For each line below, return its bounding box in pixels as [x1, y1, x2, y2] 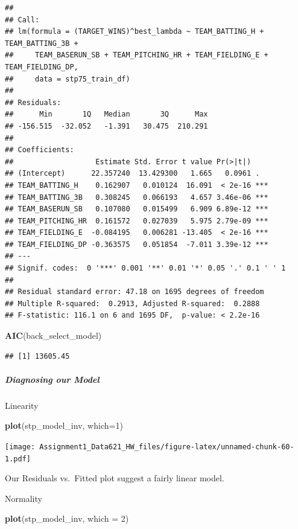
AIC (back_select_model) [5, 329, 102, 342]
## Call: [5, 15, 40, 24]
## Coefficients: [5, 146, 74, 155]
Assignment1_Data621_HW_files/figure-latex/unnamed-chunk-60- [39, 442, 294, 451]
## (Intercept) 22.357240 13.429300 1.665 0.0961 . [5, 169, 260, 178]
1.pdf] [5, 454, 31, 463]
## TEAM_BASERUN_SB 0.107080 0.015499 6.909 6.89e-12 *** [5, 205, 268, 214]
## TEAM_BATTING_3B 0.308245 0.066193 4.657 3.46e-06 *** [5, 193, 268, 202]
